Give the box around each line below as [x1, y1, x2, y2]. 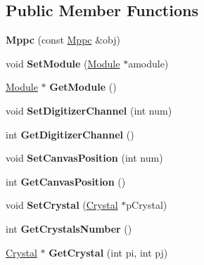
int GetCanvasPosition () [6, 174, 126, 188]
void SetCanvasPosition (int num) [6, 150, 163, 165]
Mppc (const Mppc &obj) [6, 32, 121, 47]
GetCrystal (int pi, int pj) [49, 245, 168, 259]
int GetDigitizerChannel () [6, 127, 134, 141]
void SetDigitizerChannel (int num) [6, 103, 172, 117]
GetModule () [49, 79, 117, 94]
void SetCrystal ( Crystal [6, 198, 118, 212]
